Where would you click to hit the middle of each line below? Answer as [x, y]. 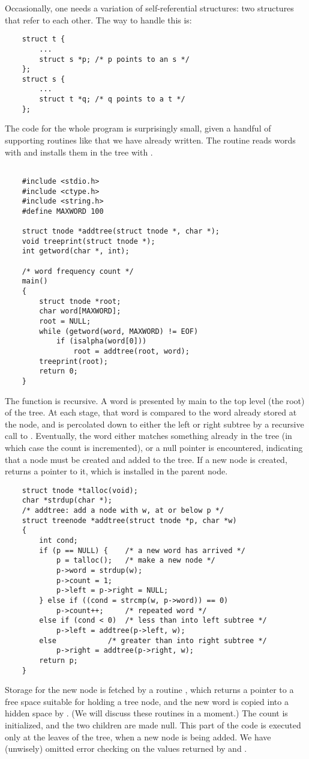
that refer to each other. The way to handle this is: [98, 20]
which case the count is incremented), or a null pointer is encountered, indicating [154, 448]
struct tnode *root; [80, 301]
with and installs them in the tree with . [79, 152]
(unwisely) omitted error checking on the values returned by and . [126, 748]
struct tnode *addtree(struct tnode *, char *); [121, 231]
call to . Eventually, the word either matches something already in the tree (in [148, 436]
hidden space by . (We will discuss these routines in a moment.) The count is [146, 713]
